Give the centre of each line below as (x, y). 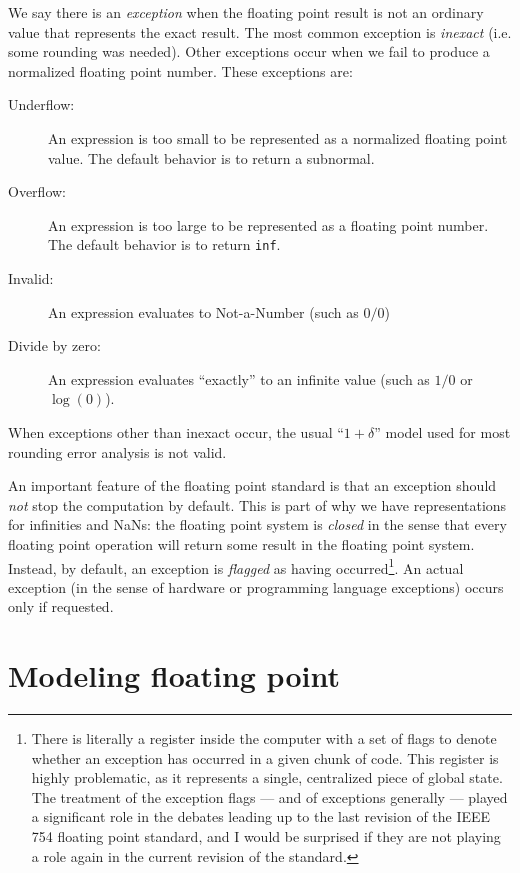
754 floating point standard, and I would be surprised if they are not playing (266, 836)
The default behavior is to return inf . (164, 244)
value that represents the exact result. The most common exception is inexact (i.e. (260, 31)
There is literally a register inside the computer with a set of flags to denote (264, 738)
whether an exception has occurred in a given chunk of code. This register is (265, 757)
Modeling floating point (174, 675)
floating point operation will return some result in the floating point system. (241, 543)
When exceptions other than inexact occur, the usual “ (176, 431)
